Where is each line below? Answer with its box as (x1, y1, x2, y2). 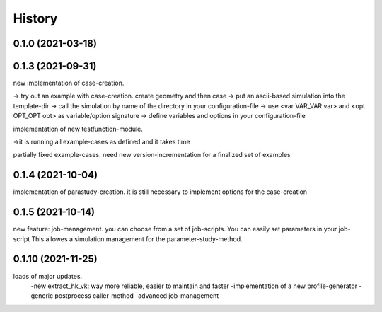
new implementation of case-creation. (13, 79, 125, 88)
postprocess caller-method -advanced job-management (54, 291, 219, 300)
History (13, 11, 58, 26)
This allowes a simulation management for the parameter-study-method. (31, 234, 243, 243)
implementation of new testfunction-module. (13, 125, 143, 133)
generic (30, 291, 53, 300)
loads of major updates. (13, 272, 83, 280)
